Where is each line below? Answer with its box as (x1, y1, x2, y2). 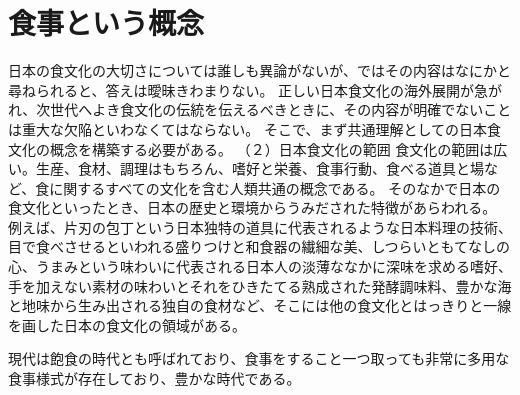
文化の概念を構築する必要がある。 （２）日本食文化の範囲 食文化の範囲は (8, 138, 494, 159)
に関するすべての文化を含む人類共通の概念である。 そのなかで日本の (49, 177, 501, 198)
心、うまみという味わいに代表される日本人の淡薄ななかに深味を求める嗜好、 (8, 256, 512, 277)
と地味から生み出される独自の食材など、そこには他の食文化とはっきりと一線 (8, 295, 512, 316)
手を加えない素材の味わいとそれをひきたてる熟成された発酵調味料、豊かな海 (8, 275, 512, 296)
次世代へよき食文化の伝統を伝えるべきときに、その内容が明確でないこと (36, 99, 512, 120)
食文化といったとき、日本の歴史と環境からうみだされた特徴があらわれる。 (8, 197, 497, 218)
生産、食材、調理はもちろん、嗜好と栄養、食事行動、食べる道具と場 (35, 158, 484, 179)
